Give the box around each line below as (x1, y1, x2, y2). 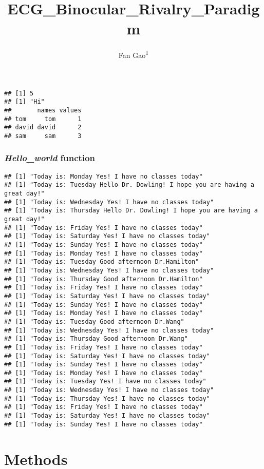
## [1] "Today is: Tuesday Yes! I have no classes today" (4, 378, 206, 385)
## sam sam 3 (4, 132, 82, 140)
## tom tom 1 (4, 115, 82, 123)
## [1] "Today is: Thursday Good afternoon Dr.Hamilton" (4, 275, 203, 283)
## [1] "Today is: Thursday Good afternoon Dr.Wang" (4, 335, 188, 343)
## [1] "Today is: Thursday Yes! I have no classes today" (4, 395, 210, 402)
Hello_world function (4, 151, 95, 164)
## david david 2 (4, 124, 82, 131)
